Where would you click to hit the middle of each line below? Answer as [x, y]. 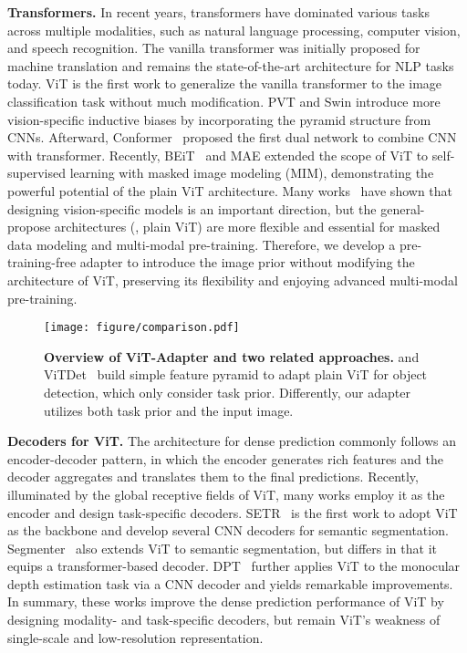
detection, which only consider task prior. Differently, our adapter [227, 392]
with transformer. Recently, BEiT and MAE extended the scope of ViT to [218, 155]
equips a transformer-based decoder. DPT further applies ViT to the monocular [234, 566]
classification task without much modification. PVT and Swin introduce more [224, 101]
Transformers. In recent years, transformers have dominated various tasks [218, 12]
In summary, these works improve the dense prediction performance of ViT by [226, 601]
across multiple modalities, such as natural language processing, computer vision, [234, 30]
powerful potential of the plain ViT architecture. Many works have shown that [230, 190]
